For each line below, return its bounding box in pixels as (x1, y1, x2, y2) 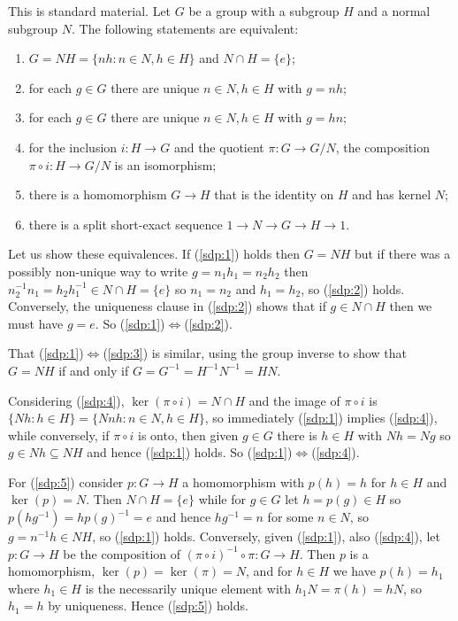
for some (267, 508, 314, 526)
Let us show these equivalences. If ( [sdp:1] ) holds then (8, 245, 301, 263)
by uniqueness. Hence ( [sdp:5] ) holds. (48, 596, 248, 615)
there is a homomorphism (28, 185, 167, 204)
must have (8, 314, 64, 332)
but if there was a (354, 245, 451, 263)
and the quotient (173, 137, 264, 156)
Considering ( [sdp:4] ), (8, 391, 125, 409)
